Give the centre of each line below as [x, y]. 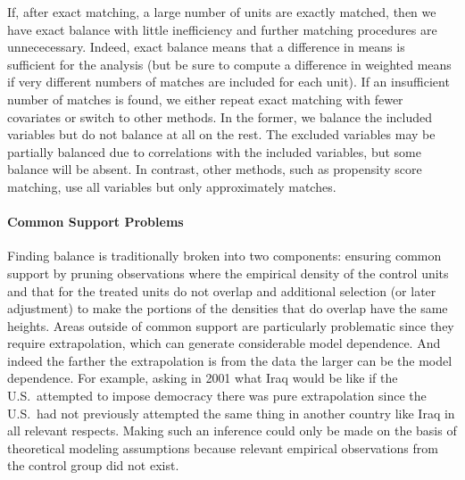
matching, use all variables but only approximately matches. [172, 186]
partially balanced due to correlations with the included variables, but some [214, 151]
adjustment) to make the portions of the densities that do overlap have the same [228, 308]
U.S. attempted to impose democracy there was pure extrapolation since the [217, 396]
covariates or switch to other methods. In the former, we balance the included [220, 116]
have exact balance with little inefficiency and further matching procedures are [222, 29]
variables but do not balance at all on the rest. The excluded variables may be [221, 134]
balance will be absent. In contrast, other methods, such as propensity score [215, 169]
